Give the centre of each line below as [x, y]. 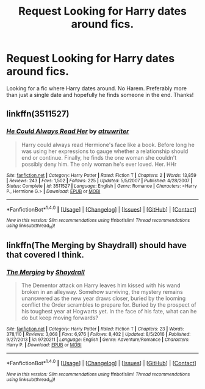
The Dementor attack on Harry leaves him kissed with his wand [101, 285]
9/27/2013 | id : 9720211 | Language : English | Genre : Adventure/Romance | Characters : [98, 340]
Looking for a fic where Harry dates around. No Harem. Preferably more [97, 88]
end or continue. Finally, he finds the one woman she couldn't [99, 157]
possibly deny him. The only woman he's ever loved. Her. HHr [99, 164]
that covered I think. [45, 255]
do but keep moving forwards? [60, 318]
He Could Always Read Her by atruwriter [68, 131]
